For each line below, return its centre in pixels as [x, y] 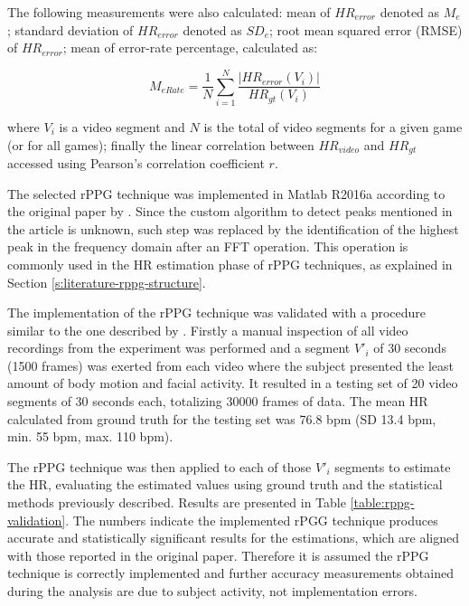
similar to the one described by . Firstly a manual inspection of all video [208, 330]
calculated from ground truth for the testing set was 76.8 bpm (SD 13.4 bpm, [222, 418]
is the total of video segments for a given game [333, 126]
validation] [37, 520]
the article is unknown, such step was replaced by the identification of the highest [233, 228]
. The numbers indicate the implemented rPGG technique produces [252, 520]
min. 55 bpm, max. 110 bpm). [90, 436]
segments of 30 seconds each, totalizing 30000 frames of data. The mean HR [218, 401]
